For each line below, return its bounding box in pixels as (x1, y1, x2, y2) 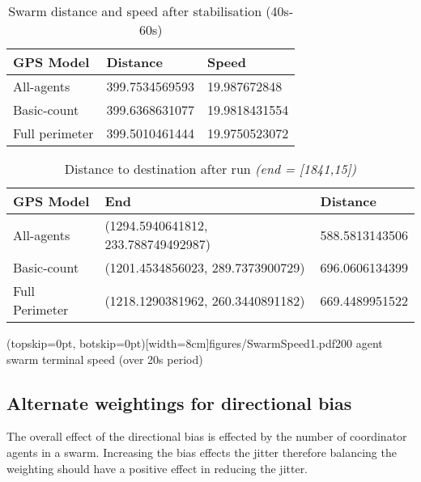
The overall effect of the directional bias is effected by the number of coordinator (6, 428, 407, 445)
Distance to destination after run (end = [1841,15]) (64, 159, 357, 178)
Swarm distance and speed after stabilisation (8, 2, 262, 20)
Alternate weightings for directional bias (6, 390, 352, 415)
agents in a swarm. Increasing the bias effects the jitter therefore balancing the (6, 443, 397, 460)
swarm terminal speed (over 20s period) (6, 350, 203, 367)
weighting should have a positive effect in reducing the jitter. (6, 459, 308, 476)
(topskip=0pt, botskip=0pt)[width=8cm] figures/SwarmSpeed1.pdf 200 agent (6, 335, 383, 351)
